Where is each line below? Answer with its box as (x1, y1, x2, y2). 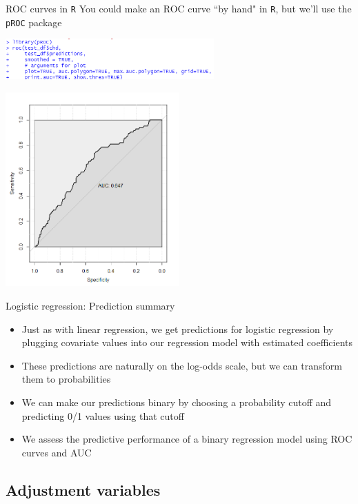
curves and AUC (21, 445, 92, 459)
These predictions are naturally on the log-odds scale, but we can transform (21, 358, 342, 372)
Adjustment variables (6, 478, 161, 500)
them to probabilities (21, 372, 111, 386)
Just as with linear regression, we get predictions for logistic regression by (21, 321, 334, 336)
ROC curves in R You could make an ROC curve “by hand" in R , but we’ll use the (6, 1, 352, 15)
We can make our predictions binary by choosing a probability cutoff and (21, 394, 332, 409)
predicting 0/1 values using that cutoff (21, 408, 184, 423)
